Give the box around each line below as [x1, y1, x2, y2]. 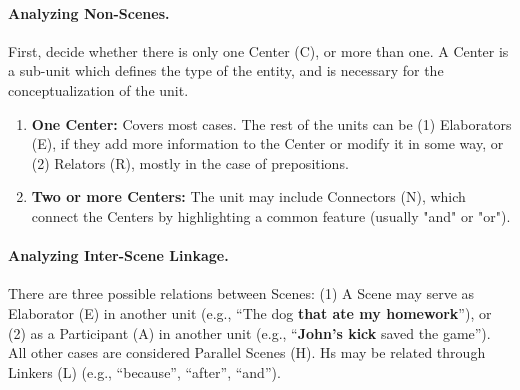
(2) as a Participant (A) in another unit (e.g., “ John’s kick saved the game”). [8, 322, 491, 343]
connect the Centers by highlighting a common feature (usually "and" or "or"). [31, 205, 511, 226]
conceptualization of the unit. [8, 79, 189, 100]
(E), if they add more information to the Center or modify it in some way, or [31, 133, 504, 154]
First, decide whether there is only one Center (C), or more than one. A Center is [8, 40, 509, 61]
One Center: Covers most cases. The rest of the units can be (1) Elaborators [31, 113, 512, 134]
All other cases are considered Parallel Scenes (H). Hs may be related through [8, 342, 486, 363]
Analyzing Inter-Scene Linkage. [8, 245, 229, 266]
